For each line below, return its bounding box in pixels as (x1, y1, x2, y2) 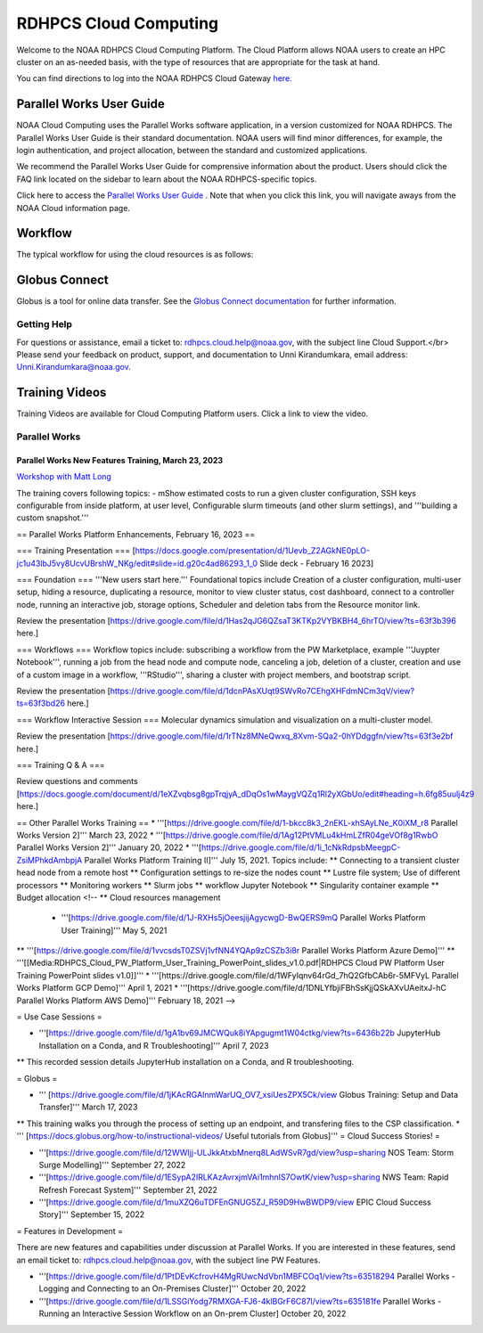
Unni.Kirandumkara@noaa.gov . (16, 362, 131, 372)
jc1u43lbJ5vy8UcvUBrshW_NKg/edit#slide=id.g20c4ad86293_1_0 (16, 558, 258, 568)
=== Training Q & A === (16, 759, 105, 770)
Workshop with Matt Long (16, 471, 111, 482)
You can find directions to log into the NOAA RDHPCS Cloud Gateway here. (16, 73, 293, 84)
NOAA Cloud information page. (16, 202, 131, 213)
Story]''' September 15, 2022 (38, 1209, 145, 1220)
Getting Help (16, 318, 73, 331)
